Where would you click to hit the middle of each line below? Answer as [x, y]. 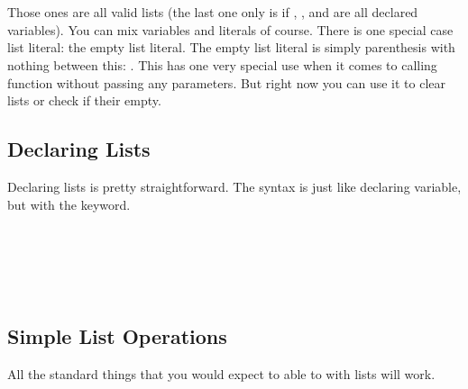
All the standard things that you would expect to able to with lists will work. [221, 373]
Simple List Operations [117, 335]
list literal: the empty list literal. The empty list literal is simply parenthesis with [231, 47]
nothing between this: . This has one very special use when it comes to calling [222, 64]
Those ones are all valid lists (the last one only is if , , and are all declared [213, 12]
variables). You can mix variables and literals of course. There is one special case [230, 29]
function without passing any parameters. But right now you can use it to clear [226, 82]
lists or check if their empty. [84, 100]
